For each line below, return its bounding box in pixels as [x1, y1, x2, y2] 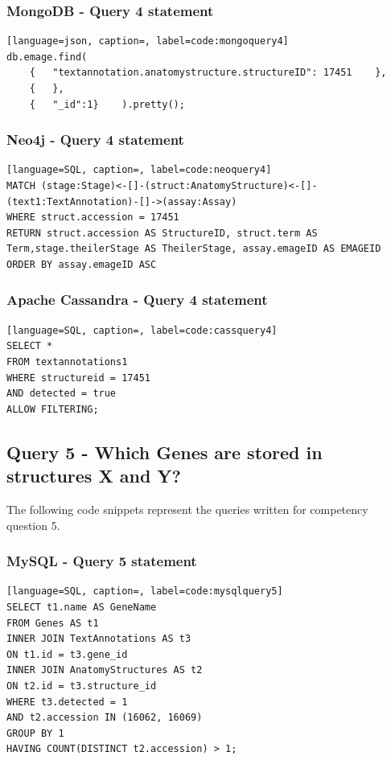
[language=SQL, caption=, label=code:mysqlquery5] [6, 585, 283, 598]
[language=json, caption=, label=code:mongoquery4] [6, 35, 289, 47]
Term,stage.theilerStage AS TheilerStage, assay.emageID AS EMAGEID [6, 243, 381, 255]
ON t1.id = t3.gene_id [6, 648, 128, 660]
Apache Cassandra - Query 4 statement [6, 290, 268, 310]
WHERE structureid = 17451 [6, 372, 150, 384]
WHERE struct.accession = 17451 [6, 212, 179, 224]
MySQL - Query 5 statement [6, 551, 197, 571]
